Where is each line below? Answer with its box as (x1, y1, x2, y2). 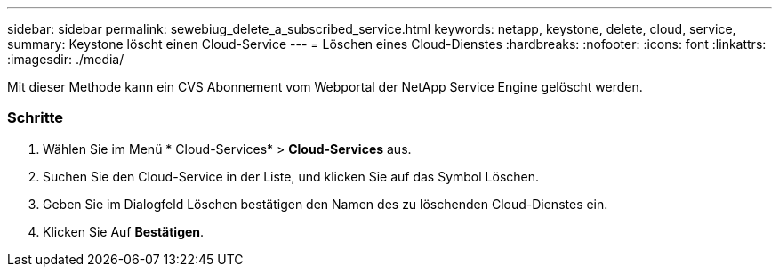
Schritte (7, 109, 64, 127)
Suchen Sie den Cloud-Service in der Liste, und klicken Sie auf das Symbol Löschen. (43, 168, 540, 184)
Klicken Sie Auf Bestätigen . (43, 223, 205, 239)
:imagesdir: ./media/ (7, 52, 124, 67)
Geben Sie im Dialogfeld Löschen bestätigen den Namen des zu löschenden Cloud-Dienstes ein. (43, 196, 608, 212)
